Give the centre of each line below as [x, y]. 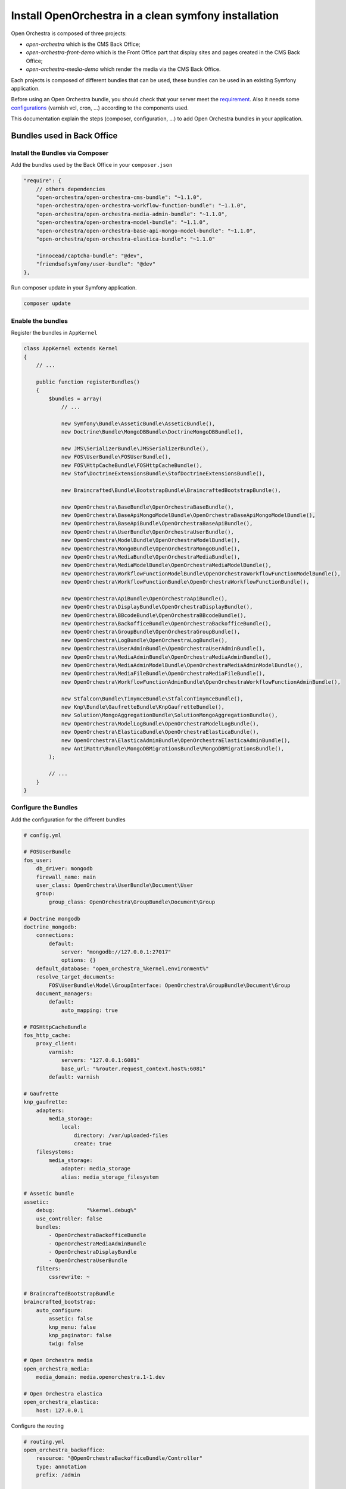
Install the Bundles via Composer [60, 153]
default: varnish [74, 1077]
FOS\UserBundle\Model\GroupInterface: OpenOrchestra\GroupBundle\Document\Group [170, 985]
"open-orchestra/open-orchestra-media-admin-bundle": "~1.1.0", [132, 214]
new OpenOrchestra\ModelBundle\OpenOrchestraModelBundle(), [151, 540]
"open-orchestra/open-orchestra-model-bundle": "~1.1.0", [122, 222]
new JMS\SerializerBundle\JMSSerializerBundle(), [135, 448]
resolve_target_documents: [76, 977]
